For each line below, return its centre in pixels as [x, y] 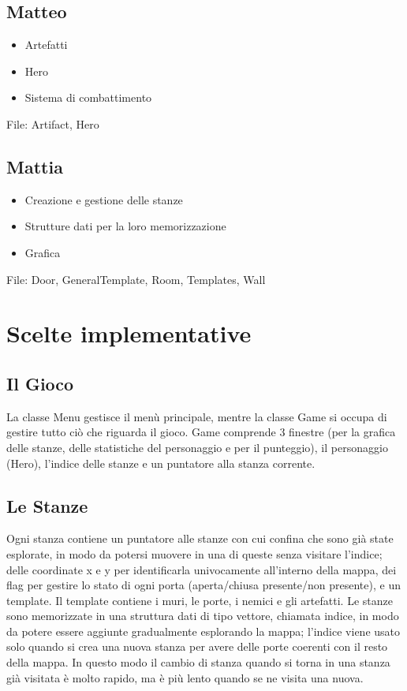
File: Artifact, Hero [53, 123]
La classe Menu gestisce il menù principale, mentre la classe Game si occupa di [197, 416]
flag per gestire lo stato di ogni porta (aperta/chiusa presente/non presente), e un [203, 585]
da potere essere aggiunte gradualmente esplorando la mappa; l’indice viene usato [203, 631]
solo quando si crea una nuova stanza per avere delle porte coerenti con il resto [197, 646]
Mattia [35, 166]
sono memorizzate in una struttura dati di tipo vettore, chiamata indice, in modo [203, 616]
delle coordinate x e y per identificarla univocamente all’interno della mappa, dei [202, 569]
